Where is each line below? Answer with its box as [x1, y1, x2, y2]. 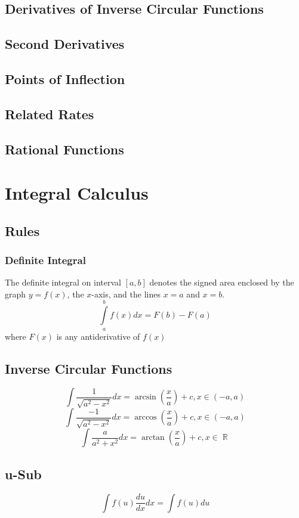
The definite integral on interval [5, 276, 121, 289]
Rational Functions [5, 139, 124, 158]
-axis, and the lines [91, 287, 161, 300]
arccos [134, 413, 157, 422]
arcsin [134, 393, 156, 402]
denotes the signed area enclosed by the [149, 276, 294, 289]
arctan [141, 433, 165, 442]
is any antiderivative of [56, 330, 140, 342]
